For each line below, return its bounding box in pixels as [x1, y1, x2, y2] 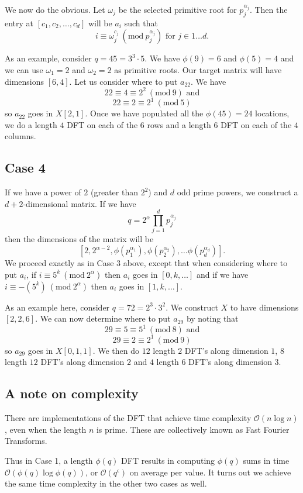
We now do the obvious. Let [5, 4, 105, 15]
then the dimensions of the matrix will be [5, 233, 154, 245]
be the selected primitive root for [118, 4, 237, 15]
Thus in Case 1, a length [5, 454, 93, 467]
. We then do [92, 344, 140, 356]
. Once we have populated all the [85, 107, 204, 119]
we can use [5, 63, 43, 75]
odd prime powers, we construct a [177, 186, 298, 198]
